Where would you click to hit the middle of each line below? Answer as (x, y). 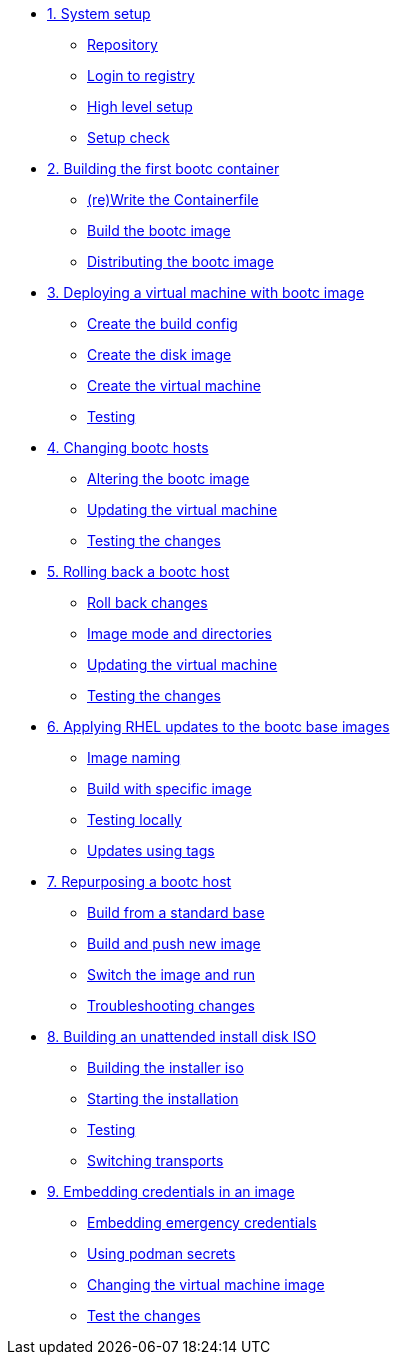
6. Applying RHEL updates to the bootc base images (218, 726)
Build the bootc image (159, 230)
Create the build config (162, 323)
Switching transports (155, 1160)
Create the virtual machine (174, 385)
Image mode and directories (179, 633)
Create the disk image (159, 354)
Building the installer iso (165, 1067)
